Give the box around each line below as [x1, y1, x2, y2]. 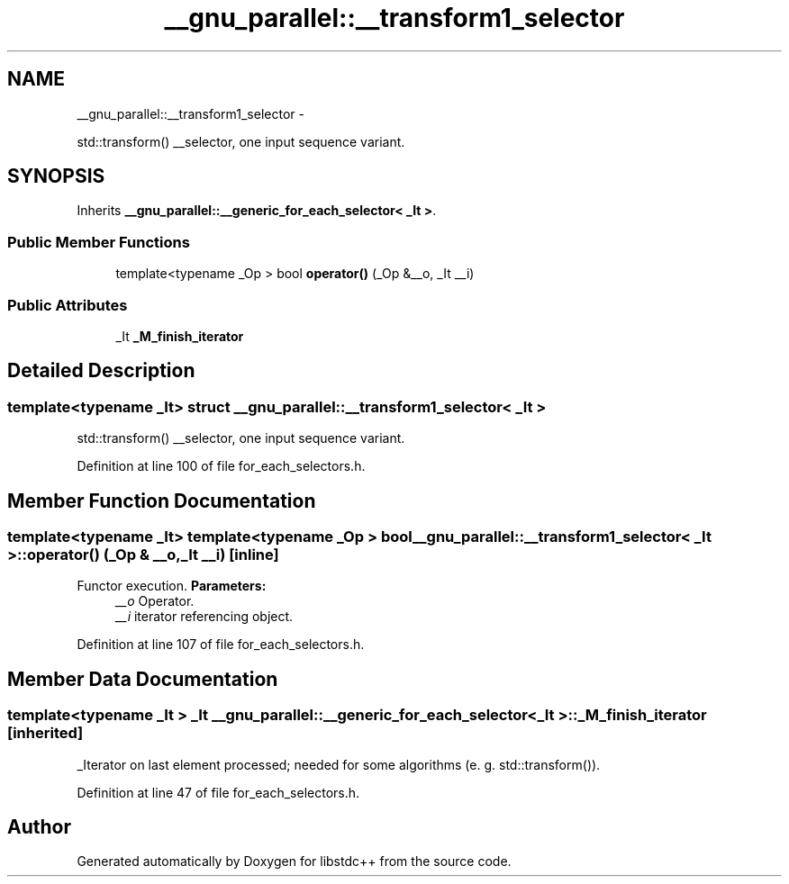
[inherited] [7, 724, 84, 743]
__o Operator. [115, 593, 195, 609]
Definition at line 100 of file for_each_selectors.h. [77, 458, 366, 474]
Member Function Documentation [7, 489, 316, 512]
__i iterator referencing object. [115, 609, 294, 625]
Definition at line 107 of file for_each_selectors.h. [77, 636, 365, 653]
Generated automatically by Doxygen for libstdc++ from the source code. [77, 853, 512, 870]
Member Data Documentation [7, 667, 278, 690]
